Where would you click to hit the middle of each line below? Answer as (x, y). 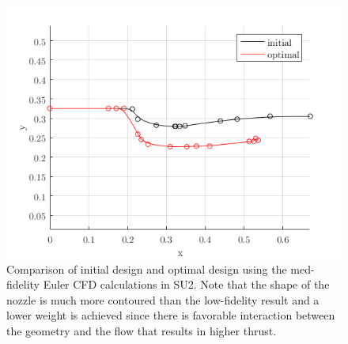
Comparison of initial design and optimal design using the (147, 268)
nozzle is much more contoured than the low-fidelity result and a (163, 299)
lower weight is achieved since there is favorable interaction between (171, 315)
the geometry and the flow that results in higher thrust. (142, 330)
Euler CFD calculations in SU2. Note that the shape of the (186, 284)
